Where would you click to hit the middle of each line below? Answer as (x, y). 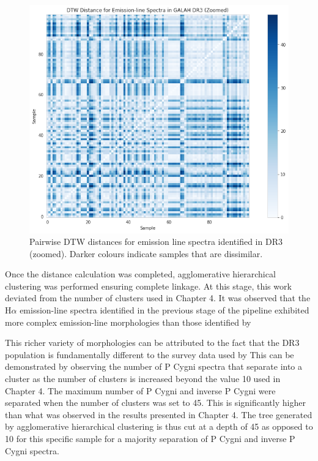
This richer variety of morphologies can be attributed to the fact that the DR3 (152, 343)
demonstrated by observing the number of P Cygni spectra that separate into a (154, 366)
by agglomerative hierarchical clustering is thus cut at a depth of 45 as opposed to (159, 426)
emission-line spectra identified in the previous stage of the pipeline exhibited (165, 310)
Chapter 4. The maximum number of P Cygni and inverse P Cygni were (140, 390)
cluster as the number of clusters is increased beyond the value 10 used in (143, 379)
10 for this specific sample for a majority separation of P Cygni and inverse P (150, 439)
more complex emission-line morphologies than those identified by (128, 322)
